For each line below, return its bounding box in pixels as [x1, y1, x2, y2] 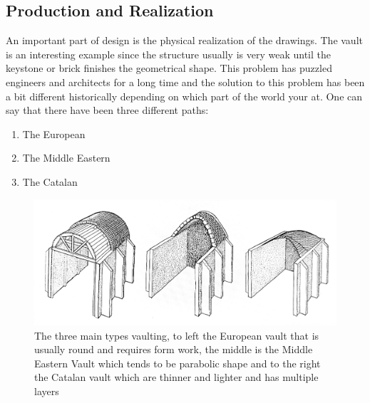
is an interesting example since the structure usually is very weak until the [6, 46, 331, 61]
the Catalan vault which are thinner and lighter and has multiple [34, 370, 319, 384]
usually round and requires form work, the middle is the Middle [34, 342, 313, 357]
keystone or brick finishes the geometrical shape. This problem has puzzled [6, 61, 332, 75]
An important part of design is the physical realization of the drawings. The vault [6, 33, 363, 48]
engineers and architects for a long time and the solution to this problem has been [6, 74, 365, 89]
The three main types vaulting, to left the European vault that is [34, 328, 319, 342]
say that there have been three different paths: [6, 103, 209, 117]
